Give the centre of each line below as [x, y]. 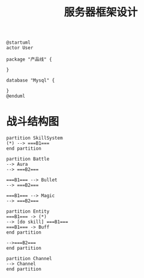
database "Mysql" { [31, 81]
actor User [20, 48]
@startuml [19, 43]
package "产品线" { [29, 60]
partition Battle [28, 159]
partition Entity [28, 211]
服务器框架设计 [101, 12]
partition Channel [29, 259]
